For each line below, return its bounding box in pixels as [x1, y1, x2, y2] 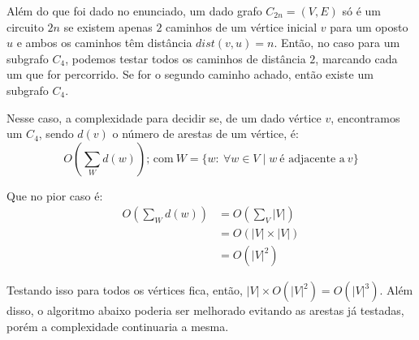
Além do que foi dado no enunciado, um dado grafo [6, 2, 262, 19]
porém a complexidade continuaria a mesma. [6, 318, 229, 335]
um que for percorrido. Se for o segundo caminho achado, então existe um [6, 66, 374, 83]
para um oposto [330, 18, 408, 35]
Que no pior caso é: [6, 187, 103, 204]
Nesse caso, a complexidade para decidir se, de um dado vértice [6, 109, 322, 126]
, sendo [38, 125, 74, 142]
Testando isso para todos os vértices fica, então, [6, 282, 244, 299]
